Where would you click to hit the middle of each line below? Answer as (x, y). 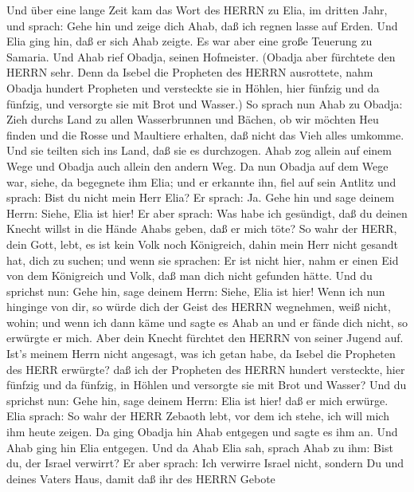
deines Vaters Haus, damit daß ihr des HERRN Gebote (141, 478)
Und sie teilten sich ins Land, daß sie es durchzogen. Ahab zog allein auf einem (199, 150)
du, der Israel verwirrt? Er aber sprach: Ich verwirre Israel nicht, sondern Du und (205, 463)
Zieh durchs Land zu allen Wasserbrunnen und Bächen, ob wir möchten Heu (193, 119)
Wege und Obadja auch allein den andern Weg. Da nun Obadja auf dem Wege (197, 165)
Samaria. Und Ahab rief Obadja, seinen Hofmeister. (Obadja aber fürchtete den (201, 56)
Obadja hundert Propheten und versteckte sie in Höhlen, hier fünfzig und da (193, 87)
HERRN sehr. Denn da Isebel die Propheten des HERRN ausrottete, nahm (190, 72)
